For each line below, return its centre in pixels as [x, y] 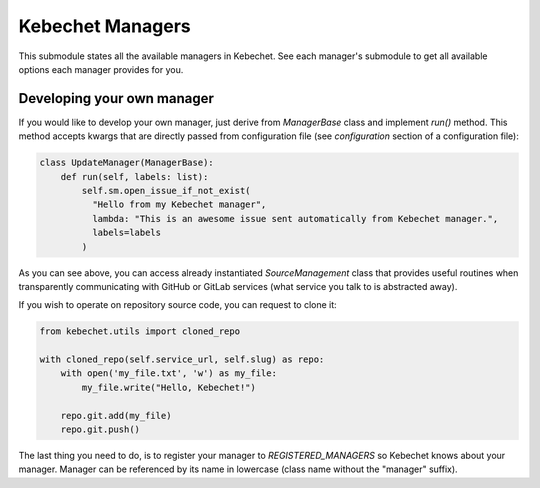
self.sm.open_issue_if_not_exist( [166, 190]
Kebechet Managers [104, 26]
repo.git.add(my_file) [116, 415]
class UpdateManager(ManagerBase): [126, 163]
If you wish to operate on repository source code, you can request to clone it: [177, 305]
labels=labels [126, 233]
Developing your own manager [116, 98]
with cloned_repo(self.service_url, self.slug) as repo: [182, 359]
